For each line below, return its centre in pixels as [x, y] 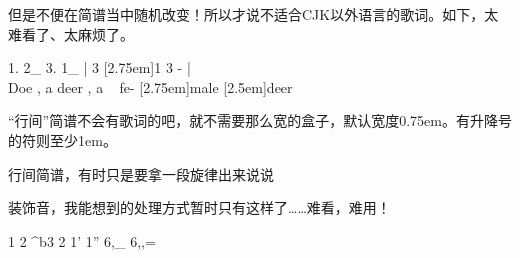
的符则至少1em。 [62, 139]
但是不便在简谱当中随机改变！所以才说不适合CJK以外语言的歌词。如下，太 [253, 14]
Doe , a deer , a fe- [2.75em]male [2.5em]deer [150, 86]
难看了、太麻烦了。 [71, 33]
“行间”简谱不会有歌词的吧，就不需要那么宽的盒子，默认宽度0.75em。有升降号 [260, 120]
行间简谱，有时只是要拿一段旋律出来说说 [141, 173]
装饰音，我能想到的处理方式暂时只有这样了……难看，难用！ [199, 207]
